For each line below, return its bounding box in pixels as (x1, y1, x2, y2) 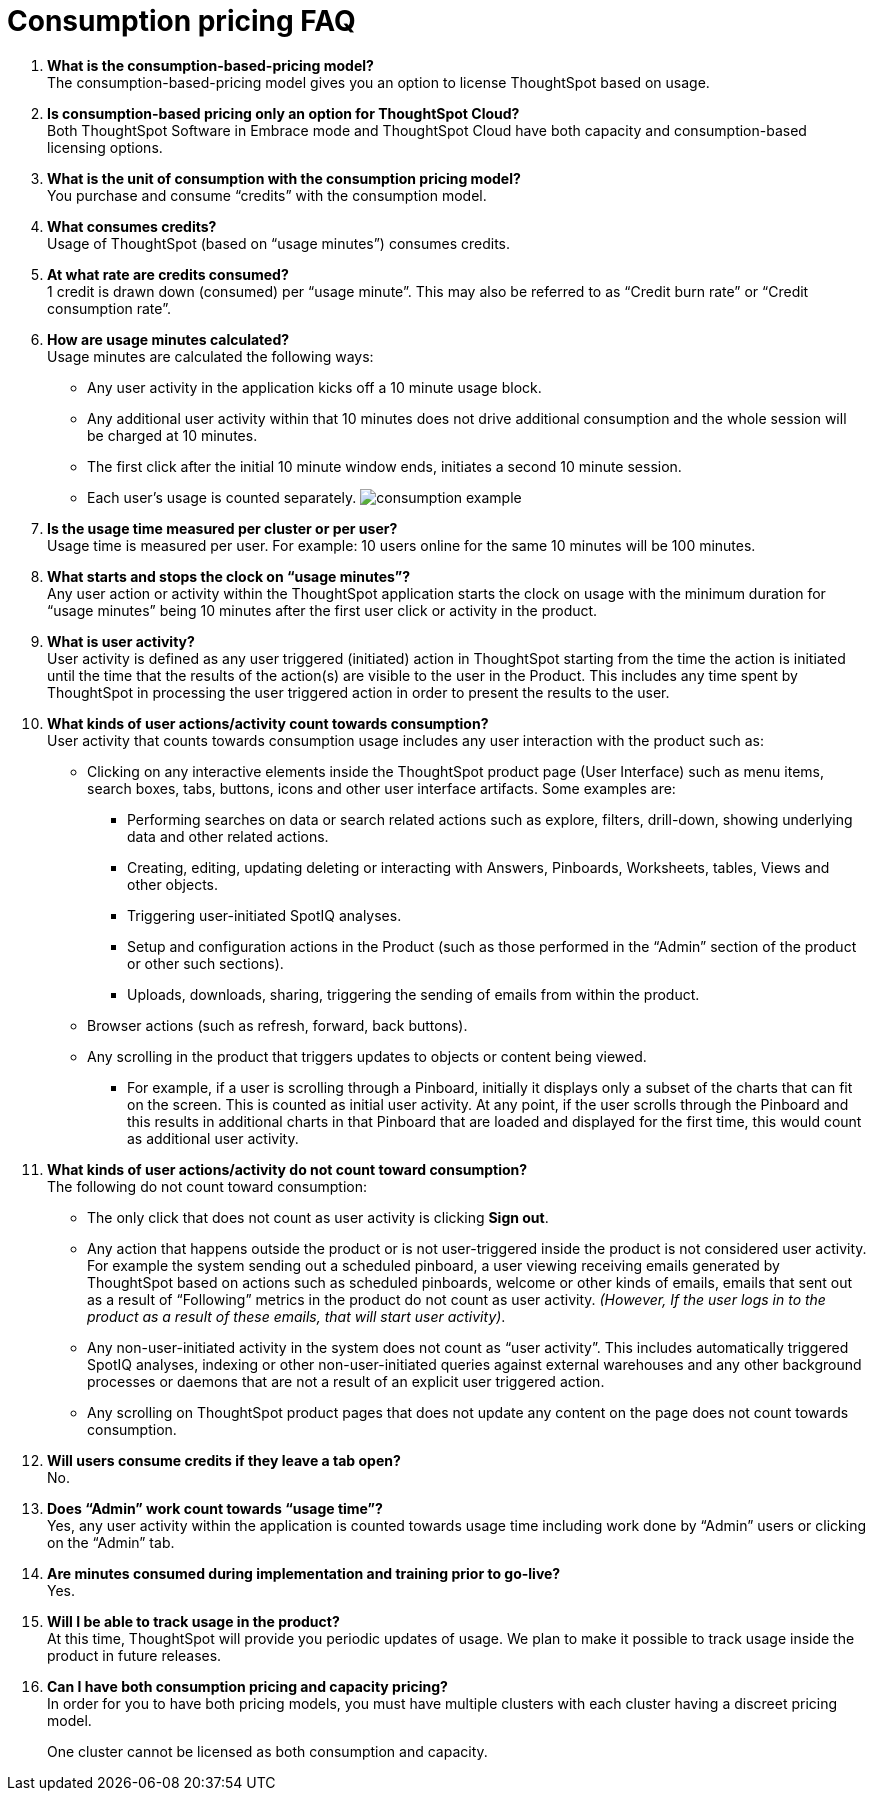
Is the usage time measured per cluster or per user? (47, 519, 398, 537)
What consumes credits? (47, 217, 217, 235)
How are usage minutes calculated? (47, 330, 290, 348)
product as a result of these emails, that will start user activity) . (87, 1307, 506, 1325)
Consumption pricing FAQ (7, 4, 356, 38)
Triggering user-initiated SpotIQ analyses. (127, 906, 402, 924)
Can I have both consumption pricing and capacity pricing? (47, 1677, 448, 1695)
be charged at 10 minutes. (87, 426, 258, 444)
